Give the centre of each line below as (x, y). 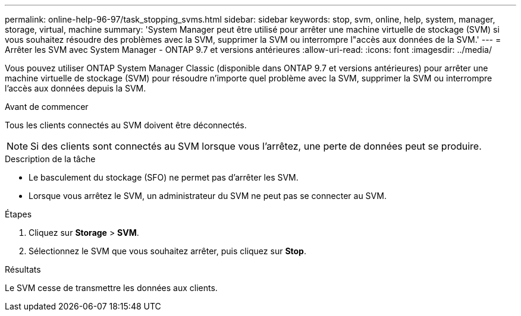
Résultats (23, 269)
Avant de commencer (47, 107)
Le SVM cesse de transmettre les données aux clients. (111, 288)
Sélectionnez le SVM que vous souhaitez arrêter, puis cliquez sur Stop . (167, 251)
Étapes (18, 214)
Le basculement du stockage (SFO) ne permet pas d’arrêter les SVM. (164, 177)
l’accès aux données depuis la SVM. (76, 88)
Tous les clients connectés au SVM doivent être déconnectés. (126, 125)
